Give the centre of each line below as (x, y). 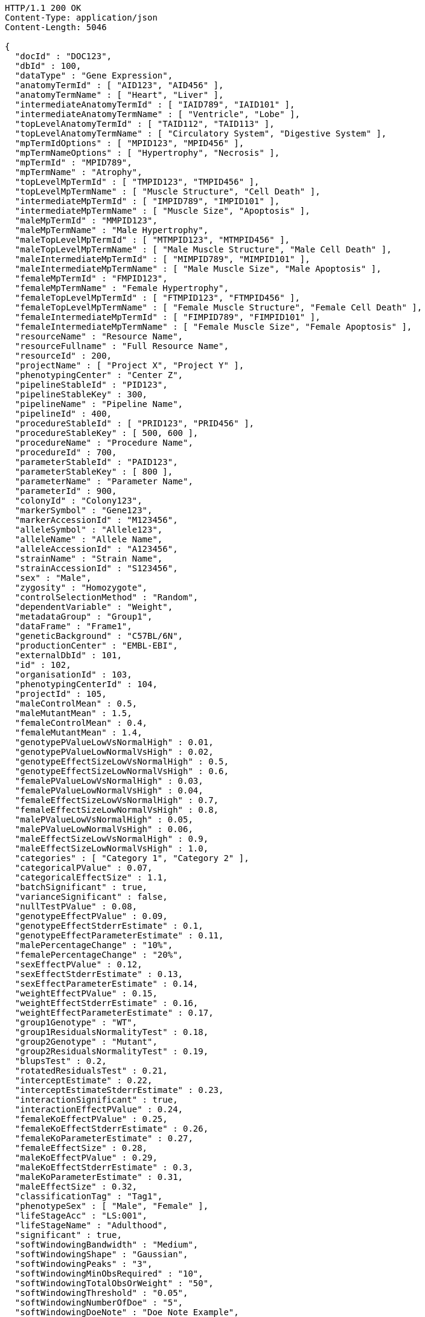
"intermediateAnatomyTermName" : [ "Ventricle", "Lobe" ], (157, 114)
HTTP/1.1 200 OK (43, 8)
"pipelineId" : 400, (63, 414)
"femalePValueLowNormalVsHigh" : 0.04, (109, 790)
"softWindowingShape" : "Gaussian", (101, 1254)
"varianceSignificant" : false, (91, 897)
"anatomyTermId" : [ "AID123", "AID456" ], (119, 85)
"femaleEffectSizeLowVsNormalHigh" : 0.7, (117, 800)
